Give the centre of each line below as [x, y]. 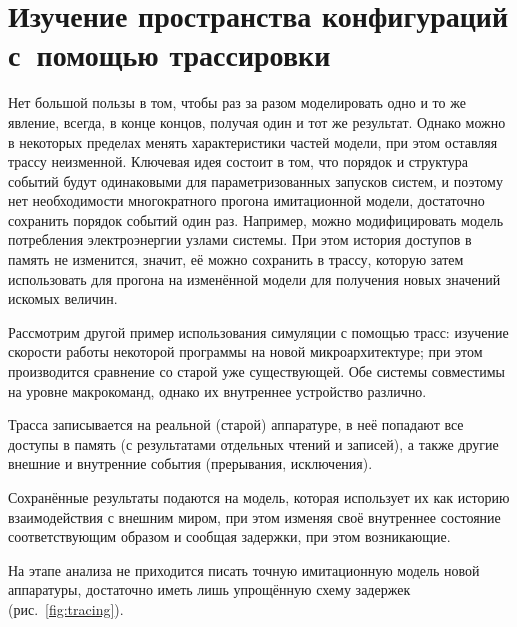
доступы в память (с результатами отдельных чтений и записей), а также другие [253, 443]
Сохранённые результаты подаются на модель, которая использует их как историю [259, 497]
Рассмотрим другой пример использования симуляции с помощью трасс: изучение [258, 331]
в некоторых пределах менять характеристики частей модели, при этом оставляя [253, 141]
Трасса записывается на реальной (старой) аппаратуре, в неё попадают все [236, 424]
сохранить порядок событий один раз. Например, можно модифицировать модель [256, 219]
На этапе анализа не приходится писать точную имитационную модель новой [244, 569]
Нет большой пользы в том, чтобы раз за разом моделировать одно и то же [237, 102]
